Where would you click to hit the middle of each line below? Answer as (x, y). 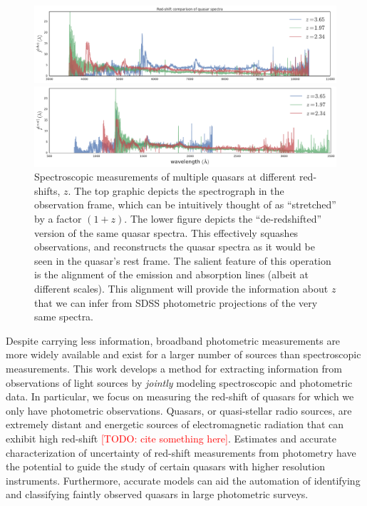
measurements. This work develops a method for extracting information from (174, 368)
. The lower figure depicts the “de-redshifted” (223, 219)
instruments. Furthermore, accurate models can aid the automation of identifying (183, 480)
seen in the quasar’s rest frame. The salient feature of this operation (183, 260)
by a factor (58, 219)
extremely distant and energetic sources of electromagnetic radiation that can (175, 424)
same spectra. (64, 317)
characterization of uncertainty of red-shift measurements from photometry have (181, 452)
